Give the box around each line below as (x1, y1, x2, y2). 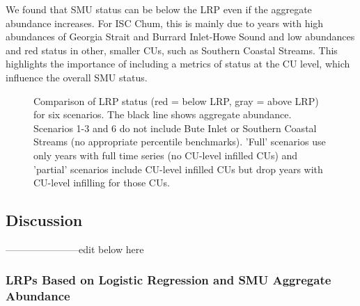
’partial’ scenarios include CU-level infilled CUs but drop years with (33, 161, 323, 176)
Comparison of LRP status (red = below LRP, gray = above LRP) (33, 93, 319, 108)
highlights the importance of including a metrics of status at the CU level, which (6, 56, 350, 71)
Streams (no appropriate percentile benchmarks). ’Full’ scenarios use (33, 134, 326, 149)
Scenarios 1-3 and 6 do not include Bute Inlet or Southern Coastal (33, 120, 317, 135)
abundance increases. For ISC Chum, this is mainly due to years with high (6, 15, 324, 30)
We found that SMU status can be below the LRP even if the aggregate (6, 2, 312, 16)
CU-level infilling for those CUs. (33, 175, 170, 190)
